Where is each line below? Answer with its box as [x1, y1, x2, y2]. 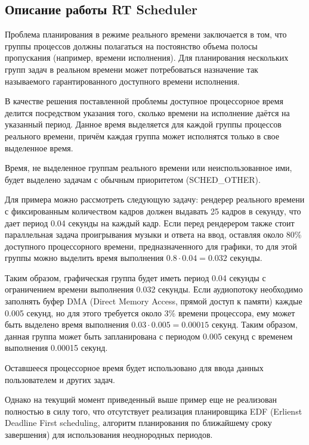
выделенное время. [5, 141, 73, 154]
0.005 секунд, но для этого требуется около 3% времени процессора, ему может [5, 306, 295, 319]
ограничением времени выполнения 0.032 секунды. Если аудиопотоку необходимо [5, 283, 303, 295]
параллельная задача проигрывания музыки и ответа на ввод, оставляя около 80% [5, 228, 302, 241]
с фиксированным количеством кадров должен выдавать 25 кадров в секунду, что [5, 204, 301, 217]
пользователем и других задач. [5, 373, 115, 385]
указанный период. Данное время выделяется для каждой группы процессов [5, 118, 282, 130]
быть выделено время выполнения [5, 318, 129, 331]
